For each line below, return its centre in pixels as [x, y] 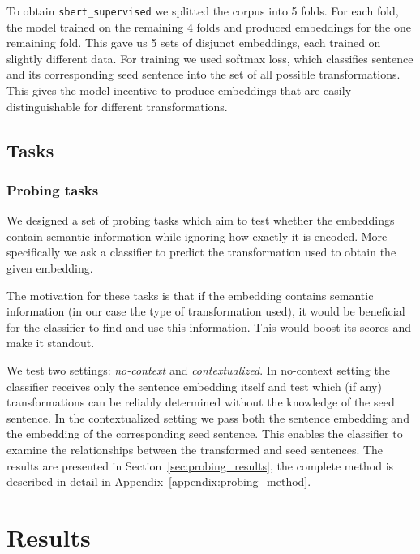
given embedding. [50, 268]
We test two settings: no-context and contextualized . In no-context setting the [198, 369]
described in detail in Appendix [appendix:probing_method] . [159, 481]
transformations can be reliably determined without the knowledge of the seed [201, 402]
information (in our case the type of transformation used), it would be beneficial [206, 311]
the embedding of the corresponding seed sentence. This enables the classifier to [205, 434]
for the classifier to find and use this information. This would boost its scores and [209, 326]
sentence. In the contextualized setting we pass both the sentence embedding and [208, 417]
